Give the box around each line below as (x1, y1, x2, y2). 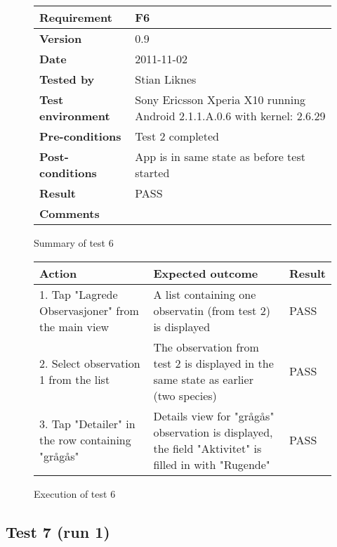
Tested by (39, 71, 95, 87)
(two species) (153, 387, 217, 404)
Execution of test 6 (34, 486, 116, 501)
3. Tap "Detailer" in (39, 416, 136, 432)
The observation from (153, 338, 259, 355)
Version (39, 30, 82, 46)
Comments (39, 205, 100, 221)
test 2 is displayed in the (153, 354, 274, 371)
